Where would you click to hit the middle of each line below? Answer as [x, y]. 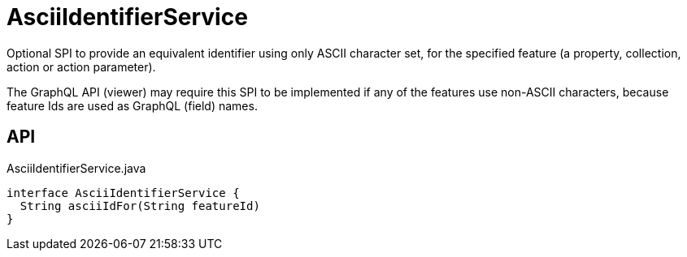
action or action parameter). [81, 66]
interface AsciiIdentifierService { [123, 193]
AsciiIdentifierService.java [76, 168]
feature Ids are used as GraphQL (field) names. [132, 105]
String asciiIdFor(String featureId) [140, 206]
